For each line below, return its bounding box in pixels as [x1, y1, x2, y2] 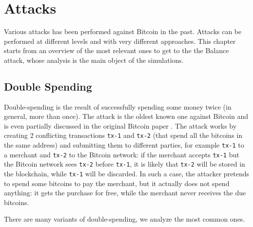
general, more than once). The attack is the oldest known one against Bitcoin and [4, 111, 248, 121]
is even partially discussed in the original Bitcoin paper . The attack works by [4, 120, 237, 131]
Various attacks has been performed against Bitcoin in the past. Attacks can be [4, 26, 242, 37]
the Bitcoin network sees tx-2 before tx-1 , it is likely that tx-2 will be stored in [4, 159, 245, 169]
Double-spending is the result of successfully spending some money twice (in [4, 101, 232, 112]
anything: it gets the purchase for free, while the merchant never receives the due [4, 188, 246, 198]
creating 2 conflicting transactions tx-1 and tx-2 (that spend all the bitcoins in [4, 130, 242, 140]
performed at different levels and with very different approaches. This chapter [4, 36, 236, 46]
